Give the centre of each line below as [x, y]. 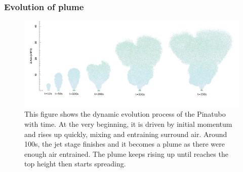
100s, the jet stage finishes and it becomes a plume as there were [125, 144]
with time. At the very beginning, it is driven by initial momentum [128, 124]
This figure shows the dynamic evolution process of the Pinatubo [125, 114]
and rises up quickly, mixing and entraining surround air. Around [126, 134]
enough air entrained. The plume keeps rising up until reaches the [126, 153]
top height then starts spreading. [75, 164]
